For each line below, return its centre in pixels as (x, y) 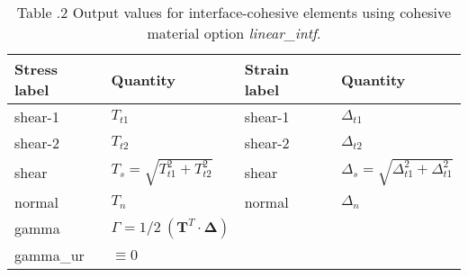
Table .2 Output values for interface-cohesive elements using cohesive (234, 12)
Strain (266, 69)
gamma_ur (49, 255)
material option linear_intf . (234, 33)
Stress (36, 69)
